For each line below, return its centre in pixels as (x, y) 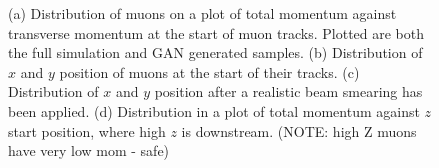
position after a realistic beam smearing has (288, 91)
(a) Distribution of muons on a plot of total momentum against (202, 13)
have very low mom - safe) (89, 150)
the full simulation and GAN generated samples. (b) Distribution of (215, 52)
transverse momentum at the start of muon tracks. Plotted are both (216, 32)
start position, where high (87, 130)
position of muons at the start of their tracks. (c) (209, 71)
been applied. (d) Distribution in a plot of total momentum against (214, 110)
